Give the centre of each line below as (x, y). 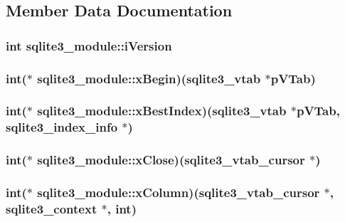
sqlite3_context (52, 208)
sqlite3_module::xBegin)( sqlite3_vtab (149, 78)
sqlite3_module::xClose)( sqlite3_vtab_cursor (171, 160)
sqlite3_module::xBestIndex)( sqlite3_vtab (162, 111)
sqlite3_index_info (62, 127)
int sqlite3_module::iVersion (89, 45)
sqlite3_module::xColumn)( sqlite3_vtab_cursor (179, 192)
